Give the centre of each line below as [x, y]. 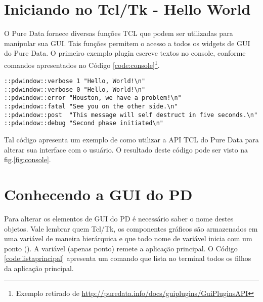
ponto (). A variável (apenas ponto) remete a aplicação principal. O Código [121, 248]
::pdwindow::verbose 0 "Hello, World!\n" [75, 89]
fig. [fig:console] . [28, 159]
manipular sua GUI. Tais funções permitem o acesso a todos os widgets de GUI [127, 43]
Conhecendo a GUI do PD [98, 194]
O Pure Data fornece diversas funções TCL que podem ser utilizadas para [119, 33]
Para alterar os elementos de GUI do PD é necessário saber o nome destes [119, 218]
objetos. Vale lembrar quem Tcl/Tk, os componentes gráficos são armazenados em [131, 228]
